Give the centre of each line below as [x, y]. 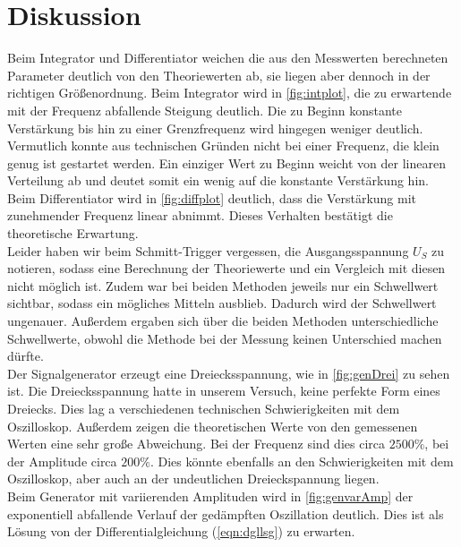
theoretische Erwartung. [73, 233]
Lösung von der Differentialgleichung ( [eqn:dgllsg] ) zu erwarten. [181, 531]
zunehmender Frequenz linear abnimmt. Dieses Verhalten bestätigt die [200, 215]
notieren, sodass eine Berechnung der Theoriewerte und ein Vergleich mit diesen [226, 268]
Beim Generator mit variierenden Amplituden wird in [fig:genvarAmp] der [210, 496]
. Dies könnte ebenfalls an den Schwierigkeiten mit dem [302, 461]
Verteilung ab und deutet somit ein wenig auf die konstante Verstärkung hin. [218, 180]
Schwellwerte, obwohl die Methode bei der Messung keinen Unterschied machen [225, 338]
